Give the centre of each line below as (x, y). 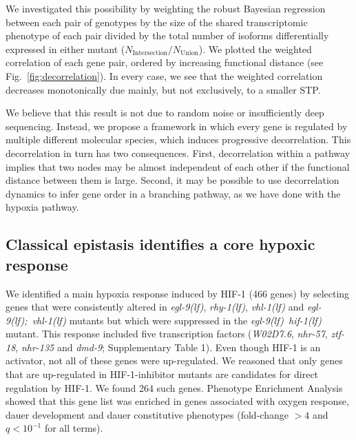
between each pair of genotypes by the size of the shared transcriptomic (157, 22)
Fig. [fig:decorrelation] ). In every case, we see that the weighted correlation (164, 75)
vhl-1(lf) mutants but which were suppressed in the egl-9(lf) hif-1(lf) (177, 320)
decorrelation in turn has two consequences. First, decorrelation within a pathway (178, 153)
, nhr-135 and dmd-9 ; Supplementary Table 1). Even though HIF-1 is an (168, 347)
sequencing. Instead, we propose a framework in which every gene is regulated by (177, 126)
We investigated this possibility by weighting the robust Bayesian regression (166, 8)
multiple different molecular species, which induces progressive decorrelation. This (178, 139)
